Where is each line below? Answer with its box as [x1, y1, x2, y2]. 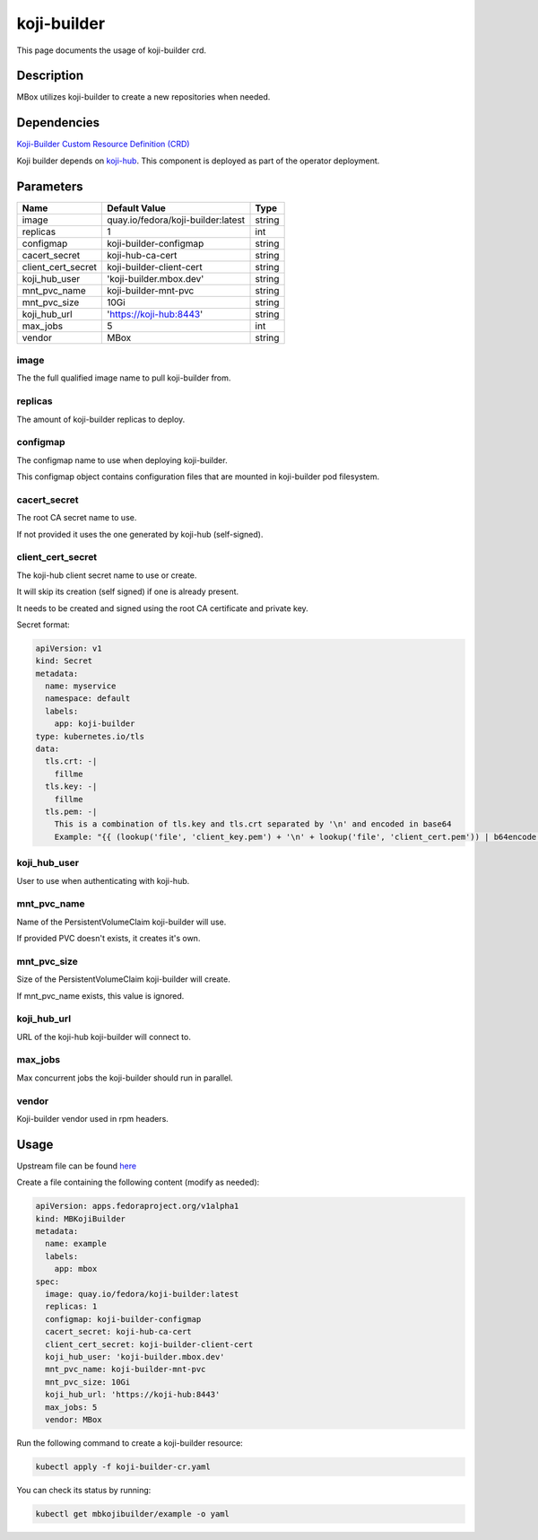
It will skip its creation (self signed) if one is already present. [16, 586, 239, 597]
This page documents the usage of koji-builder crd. [16, 45, 206, 56]
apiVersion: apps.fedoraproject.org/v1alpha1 [35, 1201, 239, 1212]
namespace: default [45, 694, 131, 704]
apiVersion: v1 [35, 643, 102, 653]
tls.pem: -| [45, 806, 98, 817]
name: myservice [45, 681, 117, 691]
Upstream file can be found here [16, 1160, 137, 1171]
